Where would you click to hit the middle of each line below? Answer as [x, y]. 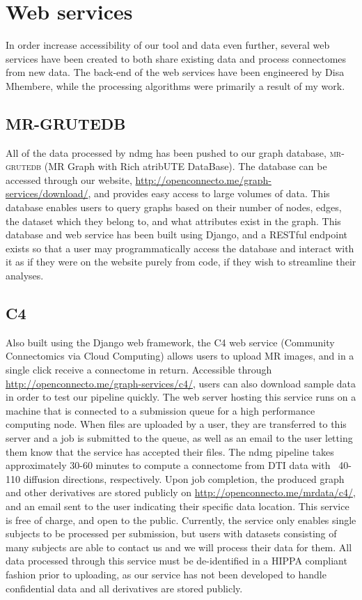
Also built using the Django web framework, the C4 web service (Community [170, 342]
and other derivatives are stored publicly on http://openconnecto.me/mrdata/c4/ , [181, 492]
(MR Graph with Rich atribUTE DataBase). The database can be [186, 166]
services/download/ [47, 193]
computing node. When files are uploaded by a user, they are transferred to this [176, 424]
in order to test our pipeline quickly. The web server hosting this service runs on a [181, 397]
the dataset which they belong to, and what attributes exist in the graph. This [173, 221]
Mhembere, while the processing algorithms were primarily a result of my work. [175, 85]
